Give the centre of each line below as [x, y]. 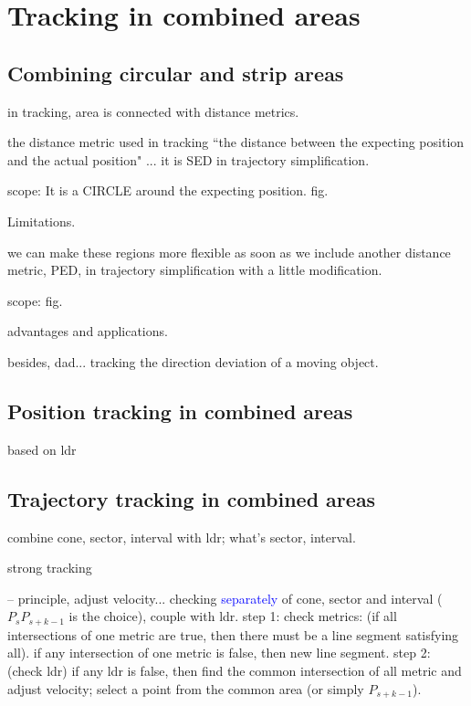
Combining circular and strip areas [176, 73]
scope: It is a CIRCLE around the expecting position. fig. [168, 190]
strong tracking [50, 568]
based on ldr [42, 449]
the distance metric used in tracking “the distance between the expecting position [236, 142]
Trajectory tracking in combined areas [192, 498]
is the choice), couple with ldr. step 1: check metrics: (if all [233, 616]
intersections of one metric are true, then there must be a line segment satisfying [233, 634]
